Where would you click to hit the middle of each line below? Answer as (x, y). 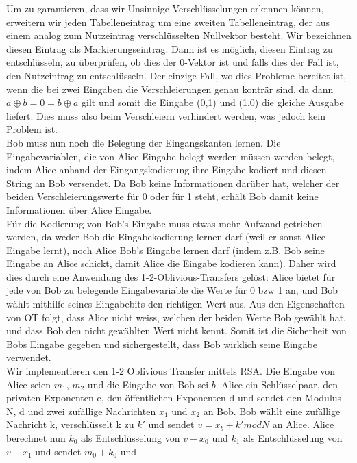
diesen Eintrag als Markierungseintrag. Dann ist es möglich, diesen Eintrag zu (170, 48)
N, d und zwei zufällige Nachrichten (81, 411)
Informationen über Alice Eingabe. (79, 209)
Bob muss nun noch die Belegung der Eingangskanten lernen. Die (144, 142)
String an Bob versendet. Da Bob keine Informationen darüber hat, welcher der (173, 183)
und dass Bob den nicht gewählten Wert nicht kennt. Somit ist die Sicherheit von (176, 330)
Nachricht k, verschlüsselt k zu (70, 424)
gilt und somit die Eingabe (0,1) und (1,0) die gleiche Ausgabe (213, 102)
